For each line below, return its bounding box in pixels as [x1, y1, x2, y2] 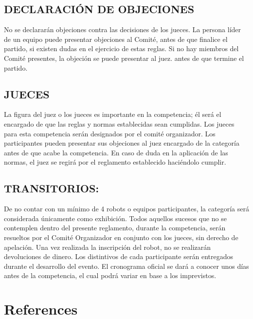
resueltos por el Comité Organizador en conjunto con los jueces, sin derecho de [4, 232, 238, 242]
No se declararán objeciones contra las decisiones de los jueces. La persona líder [4, 24, 241, 35]
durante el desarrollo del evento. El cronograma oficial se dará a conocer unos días [4, 261, 249, 271]
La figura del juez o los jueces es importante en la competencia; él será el [4, 109, 221, 119]
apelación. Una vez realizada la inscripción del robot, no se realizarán [4, 242, 211, 252]
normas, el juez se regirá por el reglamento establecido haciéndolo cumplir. [4, 157, 226, 167]
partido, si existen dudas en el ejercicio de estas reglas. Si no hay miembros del [4, 43, 239, 54]
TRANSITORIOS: [4, 181, 99, 196]
